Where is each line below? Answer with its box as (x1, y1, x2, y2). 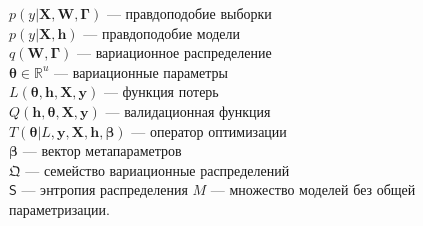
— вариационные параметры (54, 61, 228, 82)
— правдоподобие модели (83, 22, 241, 43)
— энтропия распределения (21, 179, 188, 200)
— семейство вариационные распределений (25, 159, 290, 180)
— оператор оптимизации (131, 120, 287, 141)
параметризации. (9, 198, 110, 219)
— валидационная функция (105, 100, 271, 121)
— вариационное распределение (76, 42, 272, 63)
